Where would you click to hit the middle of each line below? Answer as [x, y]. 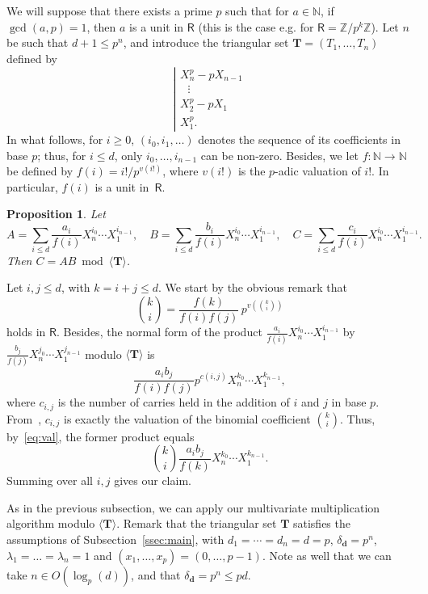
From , [24, 418]
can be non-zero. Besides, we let [280, 155]
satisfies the [321, 523]
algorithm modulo [51, 523]
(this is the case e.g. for [256, 26]
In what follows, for [55, 139]
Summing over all [50, 480]
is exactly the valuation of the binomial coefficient [187, 418]
